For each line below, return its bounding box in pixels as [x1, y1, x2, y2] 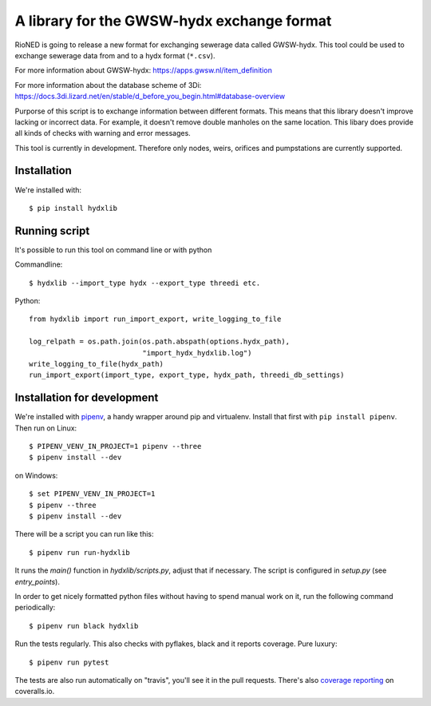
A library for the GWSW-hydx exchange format [14, 12, 332, 30]
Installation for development [14, 391, 159, 405]
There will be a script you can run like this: [14, 529, 155, 539]
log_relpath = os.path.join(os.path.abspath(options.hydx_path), [29, 337, 291, 347]
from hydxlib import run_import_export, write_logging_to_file [29, 315, 282, 323]
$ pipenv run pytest [29, 657, 109, 667]
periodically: [14, 603, 56, 613]
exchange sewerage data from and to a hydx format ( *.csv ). [14, 50, 215, 60]
